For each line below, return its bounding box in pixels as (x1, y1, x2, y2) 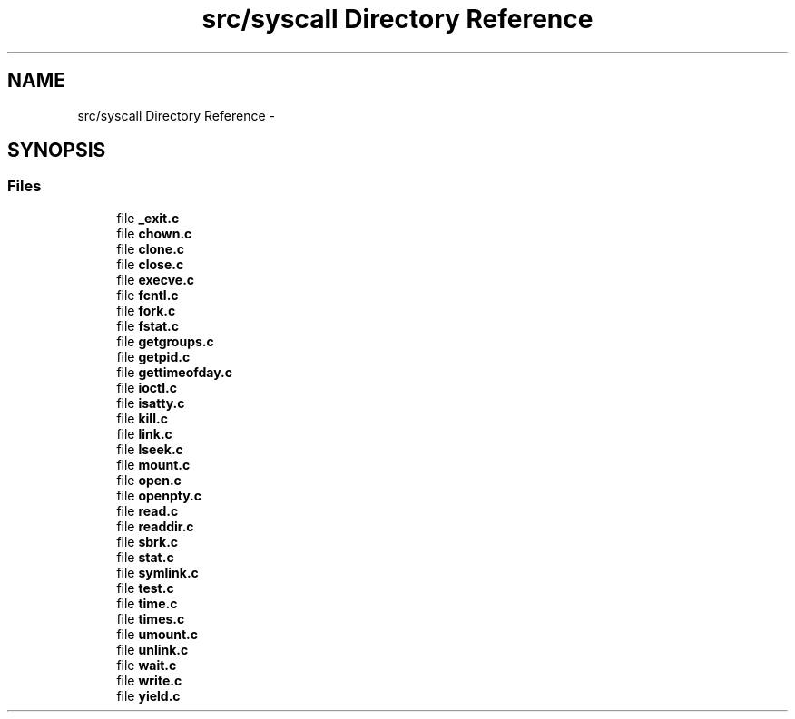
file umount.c (116, 626, 199, 642)
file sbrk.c (116, 533, 179, 549)
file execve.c (116, 271, 195, 287)
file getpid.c (116, 348, 191, 364)
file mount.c (116, 456, 191, 472)
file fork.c (116, 302, 176, 318)
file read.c (116, 502, 179, 519)
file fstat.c (116, 317, 179, 334)
